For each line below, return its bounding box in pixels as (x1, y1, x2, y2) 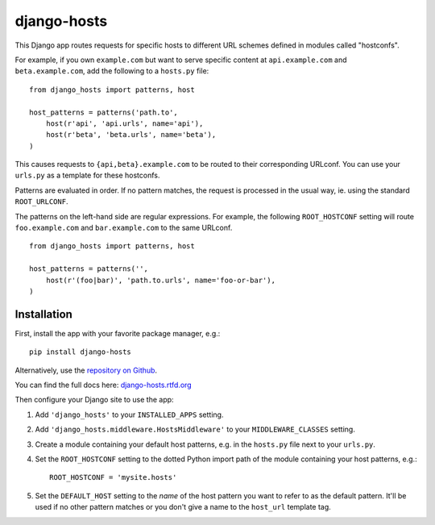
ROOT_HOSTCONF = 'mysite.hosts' (49, 473, 177, 482)
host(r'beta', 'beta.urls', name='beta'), (45, 130, 217, 140)
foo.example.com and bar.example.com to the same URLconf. (14, 223, 233, 233)
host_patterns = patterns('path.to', (29, 107, 179, 117)
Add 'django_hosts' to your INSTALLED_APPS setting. (35, 410, 224, 419)
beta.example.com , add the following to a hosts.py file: (14, 66, 209, 76)
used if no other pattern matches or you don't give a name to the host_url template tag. (35, 502, 332, 512)
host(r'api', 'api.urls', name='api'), (45, 119, 204, 128)
